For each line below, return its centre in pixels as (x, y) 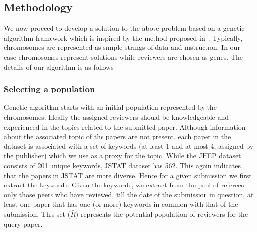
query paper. (23, 223)
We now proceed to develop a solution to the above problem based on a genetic (124, 28)
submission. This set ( (37, 213)
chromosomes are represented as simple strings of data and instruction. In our (122, 47)
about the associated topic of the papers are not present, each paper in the (118, 136)
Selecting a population (50, 89)
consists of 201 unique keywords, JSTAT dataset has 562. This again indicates (122, 165)
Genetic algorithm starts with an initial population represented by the (110, 107)
